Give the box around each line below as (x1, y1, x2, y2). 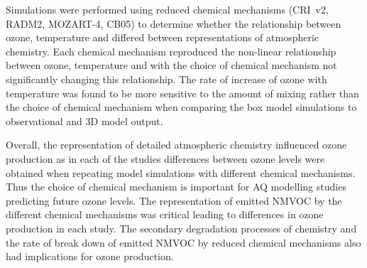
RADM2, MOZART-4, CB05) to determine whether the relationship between (6, 16, 341, 31)
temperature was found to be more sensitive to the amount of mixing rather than (6, 85, 359, 100)
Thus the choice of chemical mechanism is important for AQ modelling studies (6, 179, 346, 194)
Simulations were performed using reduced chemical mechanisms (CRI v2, (6, 2, 329, 16)
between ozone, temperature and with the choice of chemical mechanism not (6, 58, 337, 73)
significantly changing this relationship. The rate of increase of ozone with (6, 71, 327, 86)
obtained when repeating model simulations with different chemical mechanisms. (6, 165, 356, 180)
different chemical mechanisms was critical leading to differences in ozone (6, 207, 324, 222)
